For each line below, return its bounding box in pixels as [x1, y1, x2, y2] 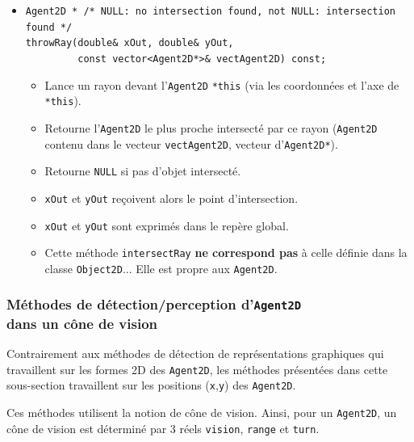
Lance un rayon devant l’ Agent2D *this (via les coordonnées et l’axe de [44, 76, 399, 93]
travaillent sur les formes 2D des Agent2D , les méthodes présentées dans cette [6, 360, 388, 377]
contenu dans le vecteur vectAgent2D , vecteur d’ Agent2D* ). [44, 135, 338, 152]
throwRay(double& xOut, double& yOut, [25, 37, 234, 49]
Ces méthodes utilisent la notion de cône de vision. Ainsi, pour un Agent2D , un [6, 404, 397, 421]
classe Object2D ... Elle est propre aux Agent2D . [44, 259, 278, 276]
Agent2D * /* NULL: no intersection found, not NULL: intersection [25, 6, 395, 17]
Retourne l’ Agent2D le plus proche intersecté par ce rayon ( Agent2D [44, 119, 378, 136]
